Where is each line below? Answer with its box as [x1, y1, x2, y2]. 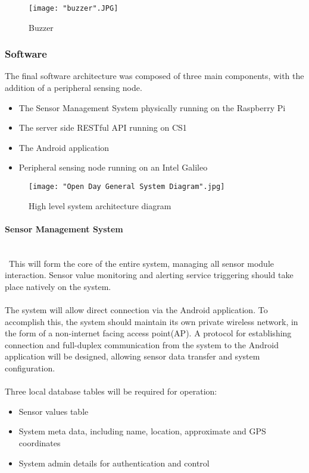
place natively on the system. [5, 280, 111, 292]
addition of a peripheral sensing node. [5, 81, 142, 94]
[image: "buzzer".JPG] [29, 4, 118, 12]
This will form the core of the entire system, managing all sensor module [8, 257, 274, 269]
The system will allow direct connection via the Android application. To [5, 304, 268, 316]
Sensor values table [18, 405, 89, 417]
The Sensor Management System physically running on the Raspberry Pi [18, 101, 286, 113]
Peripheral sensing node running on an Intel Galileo [18, 161, 208, 174]
